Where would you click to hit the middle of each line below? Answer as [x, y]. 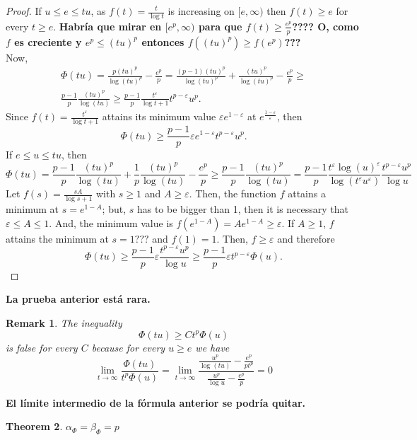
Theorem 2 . [34, 426]
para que [220, 26]
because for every [128, 347]
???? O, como [325, 26]
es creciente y [48, 41]
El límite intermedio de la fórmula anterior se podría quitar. [156, 402]
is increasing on [201, 11]
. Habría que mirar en [107, 26]
